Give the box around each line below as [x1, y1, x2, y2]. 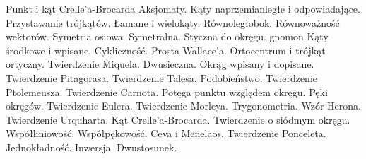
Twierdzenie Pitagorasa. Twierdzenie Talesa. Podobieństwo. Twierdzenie [6, 70, 317, 85]
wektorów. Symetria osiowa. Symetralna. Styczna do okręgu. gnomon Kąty [6, 29, 329, 44]
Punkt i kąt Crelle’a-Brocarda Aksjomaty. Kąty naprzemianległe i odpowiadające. [6, 1, 360, 16]
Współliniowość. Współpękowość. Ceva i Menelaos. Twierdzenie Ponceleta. [6, 126, 326, 141]
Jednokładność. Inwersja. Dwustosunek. [6, 139, 177, 154]
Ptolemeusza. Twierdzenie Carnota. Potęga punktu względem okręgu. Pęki [6, 84, 328, 99]
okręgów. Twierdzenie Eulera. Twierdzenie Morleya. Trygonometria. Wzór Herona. [6, 98, 362, 113]
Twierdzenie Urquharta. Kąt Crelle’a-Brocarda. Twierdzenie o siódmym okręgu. [6, 112, 350, 126]
